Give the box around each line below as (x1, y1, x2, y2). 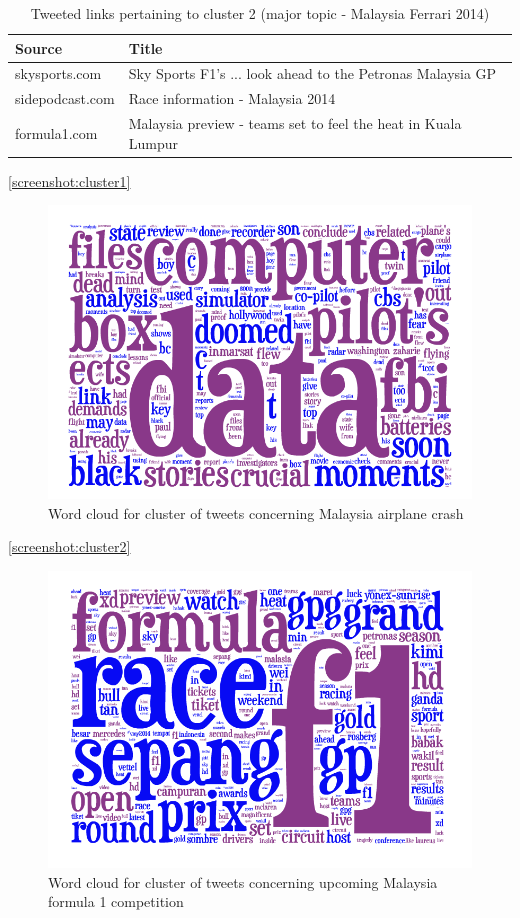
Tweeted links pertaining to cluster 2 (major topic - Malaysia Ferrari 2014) (30, 3, 490, 23)
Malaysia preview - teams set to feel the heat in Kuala (128, 113, 462, 134)
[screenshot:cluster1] (8, 170, 131, 191)
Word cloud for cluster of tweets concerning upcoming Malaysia (48, 871, 438, 892)
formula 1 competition (48, 891, 184, 912)
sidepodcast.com (15, 88, 115, 109)
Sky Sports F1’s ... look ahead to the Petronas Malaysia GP (128, 63, 497, 84)
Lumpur (128, 132, 178, 153)
